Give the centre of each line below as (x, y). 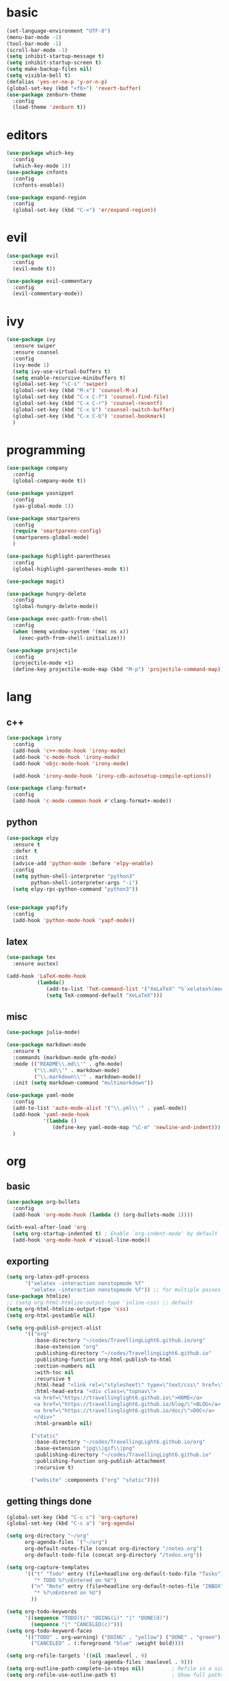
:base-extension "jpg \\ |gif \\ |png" (84, 1449)
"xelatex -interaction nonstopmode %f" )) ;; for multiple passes (126, 1290)
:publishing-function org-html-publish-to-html (103, 1359)
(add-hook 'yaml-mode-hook (51, 1114)
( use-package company (37, 468)
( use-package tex (31, 958)
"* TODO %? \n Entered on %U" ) (75, 1580)
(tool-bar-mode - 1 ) (34, 44)
